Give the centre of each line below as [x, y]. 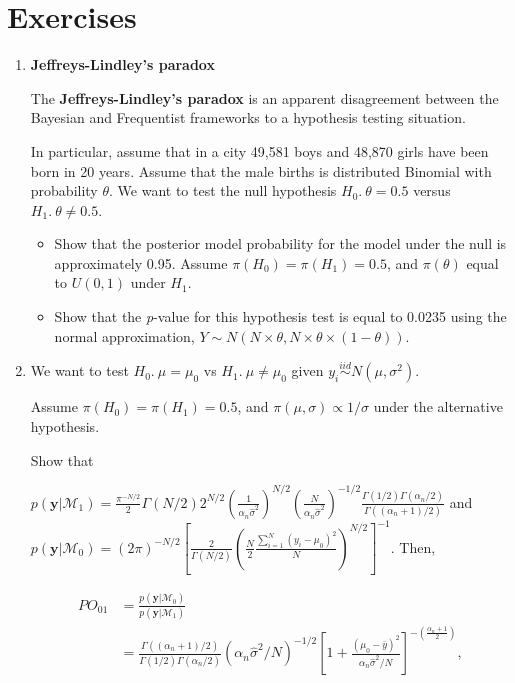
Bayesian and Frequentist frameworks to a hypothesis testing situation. [248, 117]
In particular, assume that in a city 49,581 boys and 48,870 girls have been [259, 150]
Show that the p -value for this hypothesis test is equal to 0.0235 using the [280, 316]
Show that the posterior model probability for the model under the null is [280, 243]
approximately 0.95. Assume [141, 262]
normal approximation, [124, 335]
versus [432, 190]
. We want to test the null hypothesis [223, 190]
